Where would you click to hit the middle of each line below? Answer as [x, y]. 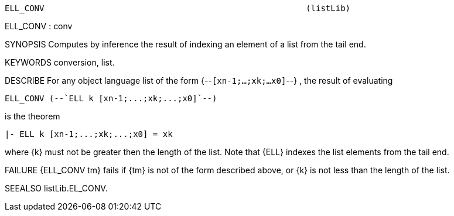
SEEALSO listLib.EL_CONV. [56, 188]
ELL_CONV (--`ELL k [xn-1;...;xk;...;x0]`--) [111, 98]
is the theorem [33, 116]
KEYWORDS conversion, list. [60, 62]
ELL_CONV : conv [39, 26]
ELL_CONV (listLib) [178, 8]
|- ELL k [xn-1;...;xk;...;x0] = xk [89, 134]
